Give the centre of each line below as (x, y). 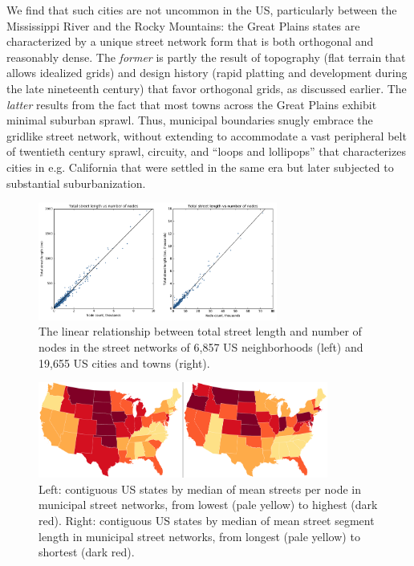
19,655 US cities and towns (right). (124, 362)
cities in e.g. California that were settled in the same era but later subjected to (200, 167)
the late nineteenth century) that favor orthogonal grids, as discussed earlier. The (207, 88)
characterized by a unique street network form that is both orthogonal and (190, 41)
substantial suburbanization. (76, 183)
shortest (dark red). (87, 552)
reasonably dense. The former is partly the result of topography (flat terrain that (206, 57)
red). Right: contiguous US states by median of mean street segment (207, 520)
